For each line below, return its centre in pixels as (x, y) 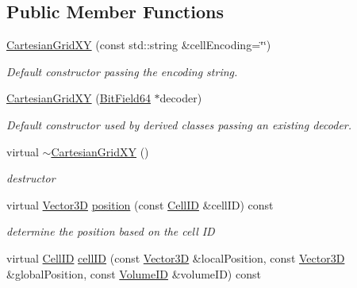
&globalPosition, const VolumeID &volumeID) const (134, 273)
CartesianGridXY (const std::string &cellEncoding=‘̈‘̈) (139, 45)
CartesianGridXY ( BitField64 (79, 98)
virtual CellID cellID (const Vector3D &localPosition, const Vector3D (176, 257)
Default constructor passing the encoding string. (122, 71)
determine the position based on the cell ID (111, 231)
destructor (31, 178)
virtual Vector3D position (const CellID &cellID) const (140, 204)
